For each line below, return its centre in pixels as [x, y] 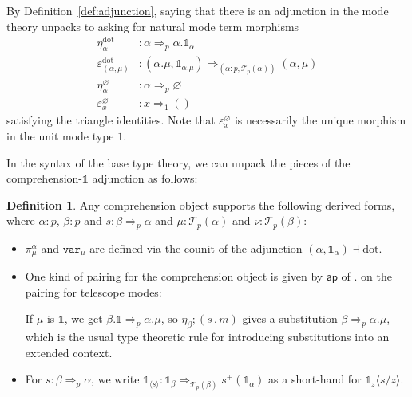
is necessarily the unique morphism [320, 120]
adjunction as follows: [145, 178]
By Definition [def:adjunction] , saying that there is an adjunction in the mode [198, 10]
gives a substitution [290, 318]
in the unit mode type [60, 135]
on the [376, 276]
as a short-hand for [315, 379]
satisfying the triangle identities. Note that [111, 120]
